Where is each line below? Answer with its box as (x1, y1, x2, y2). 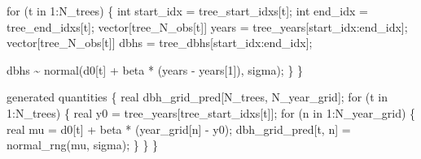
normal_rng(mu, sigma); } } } (7, 136, 159, 153)
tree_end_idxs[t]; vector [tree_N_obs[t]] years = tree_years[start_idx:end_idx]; (7, 18, 408, 35)
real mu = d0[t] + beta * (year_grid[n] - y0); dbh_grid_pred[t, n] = (7, 120, 351, 137)
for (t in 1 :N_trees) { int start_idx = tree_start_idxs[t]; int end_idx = (7, 2, 368, 19)
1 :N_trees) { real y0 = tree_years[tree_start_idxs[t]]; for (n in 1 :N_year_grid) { (7, 104, 416, 121)
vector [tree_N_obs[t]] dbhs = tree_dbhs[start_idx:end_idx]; (7, 34, 313, 51)
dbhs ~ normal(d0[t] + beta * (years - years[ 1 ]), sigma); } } (7, 61, 304, 78)
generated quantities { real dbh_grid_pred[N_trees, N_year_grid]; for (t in (7, 88, 388, 105)
